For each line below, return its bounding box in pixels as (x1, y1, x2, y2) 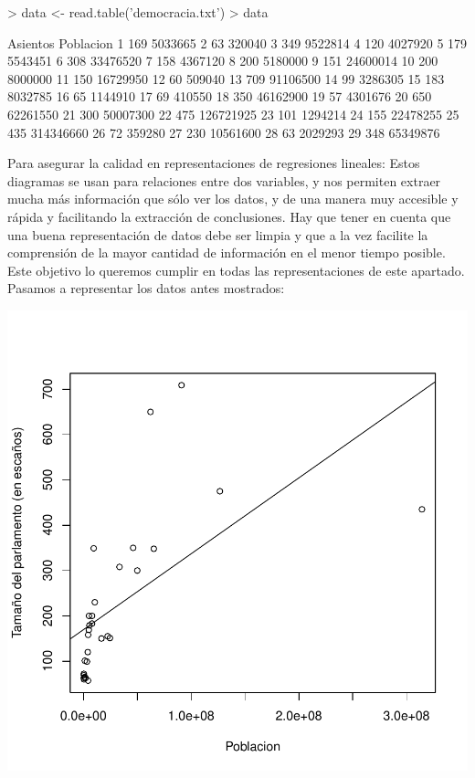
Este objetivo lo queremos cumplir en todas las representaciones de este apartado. (7, 260, 465, 279)
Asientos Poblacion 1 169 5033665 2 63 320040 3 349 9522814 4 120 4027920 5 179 (7, 33, 468, 52)
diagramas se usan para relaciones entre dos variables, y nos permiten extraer (7, 171, 441, 190)
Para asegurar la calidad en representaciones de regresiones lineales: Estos (7, 153, 420, 173)
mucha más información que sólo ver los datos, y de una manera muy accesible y (7, 189, 459, 208)
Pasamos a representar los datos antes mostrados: (7, 279, 285, 298)
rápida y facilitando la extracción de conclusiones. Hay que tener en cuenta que (7, 206, 451, 226)
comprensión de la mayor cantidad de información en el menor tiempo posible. (7, 243, 446, 262)
